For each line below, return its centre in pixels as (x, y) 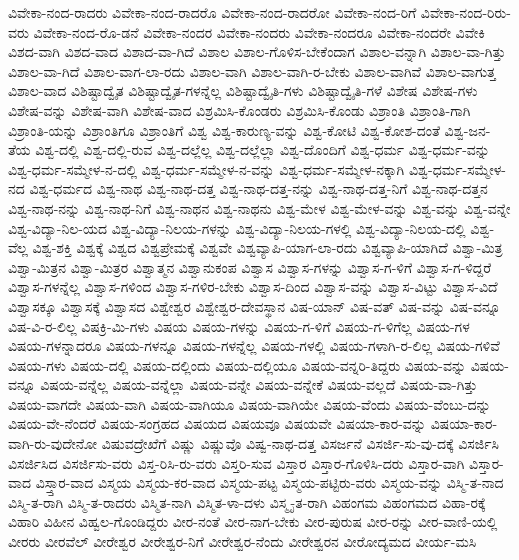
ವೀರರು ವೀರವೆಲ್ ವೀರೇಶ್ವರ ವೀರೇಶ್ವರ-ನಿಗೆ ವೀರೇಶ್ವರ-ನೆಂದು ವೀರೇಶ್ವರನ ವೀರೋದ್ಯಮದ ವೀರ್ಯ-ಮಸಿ (242, 541)
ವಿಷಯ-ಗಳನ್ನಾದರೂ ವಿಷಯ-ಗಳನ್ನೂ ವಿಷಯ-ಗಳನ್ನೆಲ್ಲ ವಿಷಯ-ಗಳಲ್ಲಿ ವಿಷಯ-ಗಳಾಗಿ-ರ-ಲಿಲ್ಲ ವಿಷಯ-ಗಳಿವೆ (254, 345)
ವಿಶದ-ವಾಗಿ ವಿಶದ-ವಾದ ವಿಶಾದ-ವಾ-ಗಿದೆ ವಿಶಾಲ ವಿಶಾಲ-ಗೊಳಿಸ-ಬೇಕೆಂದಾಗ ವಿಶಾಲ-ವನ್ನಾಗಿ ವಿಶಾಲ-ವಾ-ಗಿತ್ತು (257, 51)
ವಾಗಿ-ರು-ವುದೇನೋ (53, 443)
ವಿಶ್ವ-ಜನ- (467, 129)
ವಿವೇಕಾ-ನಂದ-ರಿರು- (465, 12)
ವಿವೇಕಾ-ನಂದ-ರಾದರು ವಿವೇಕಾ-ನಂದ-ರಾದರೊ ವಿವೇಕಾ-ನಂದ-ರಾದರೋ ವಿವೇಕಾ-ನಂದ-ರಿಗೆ (212, 12)
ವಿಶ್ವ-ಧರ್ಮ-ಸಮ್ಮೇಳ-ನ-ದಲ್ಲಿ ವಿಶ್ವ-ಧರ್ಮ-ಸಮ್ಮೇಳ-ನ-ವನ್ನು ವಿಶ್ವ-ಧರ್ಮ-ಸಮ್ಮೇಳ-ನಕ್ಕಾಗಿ (206, 168)
